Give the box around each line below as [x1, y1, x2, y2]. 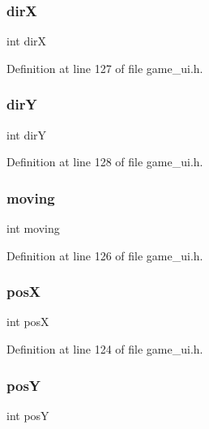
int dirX [6, 32, 47, 49]
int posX [6, 313, 49, 330]
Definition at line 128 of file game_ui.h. [6, 153, 203, 170]
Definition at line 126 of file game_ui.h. [6, 247, 203, 264]
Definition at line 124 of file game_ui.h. [6, 341, 203, 358]
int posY [6, 406, 49, 423]
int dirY [6, 126, 47, 143]
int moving [6, 220, 60, 237]
